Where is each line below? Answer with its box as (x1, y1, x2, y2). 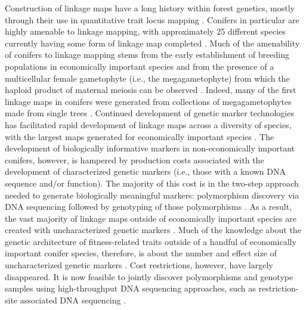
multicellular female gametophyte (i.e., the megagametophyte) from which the (5, 72, 290, 84)
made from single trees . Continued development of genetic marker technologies (5, 107, 294, 119)
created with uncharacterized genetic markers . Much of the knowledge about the (5, 224, 301, 236)
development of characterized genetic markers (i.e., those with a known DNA (5, 165, 286, 178)
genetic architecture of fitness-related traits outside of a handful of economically (5, 235, 296, 247)
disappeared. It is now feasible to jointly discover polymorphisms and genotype (5, 270, 293, 283)
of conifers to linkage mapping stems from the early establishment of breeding (5, 48, 289, 61)
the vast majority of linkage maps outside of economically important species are (5, 212, 296, 224)
